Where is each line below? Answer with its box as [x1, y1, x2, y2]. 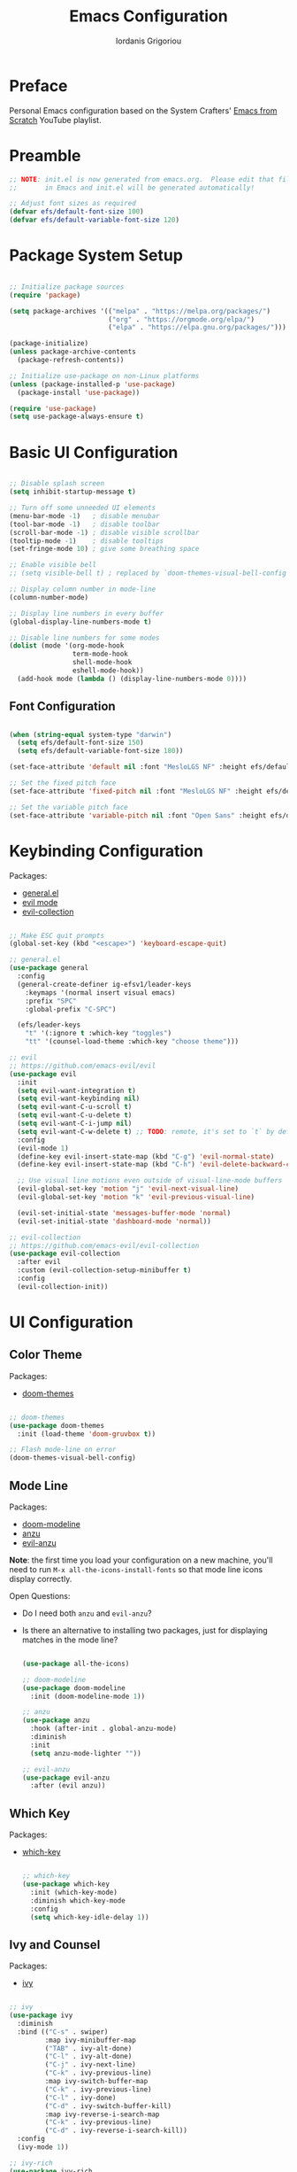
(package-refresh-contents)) [17, 356, 125, 365]
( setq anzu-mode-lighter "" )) [30, 1749, 141, 1757]
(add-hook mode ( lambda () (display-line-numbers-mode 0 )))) [17, 674, 247, 683]
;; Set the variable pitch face [9, 803, 128, 811]
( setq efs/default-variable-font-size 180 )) [17, 747, 184, 756]
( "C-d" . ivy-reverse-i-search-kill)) [44, 2126, 188, 2136]
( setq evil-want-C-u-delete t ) [17, 1111, 133, 1120]
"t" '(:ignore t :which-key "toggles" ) [25, 1029, 172, 1038]
